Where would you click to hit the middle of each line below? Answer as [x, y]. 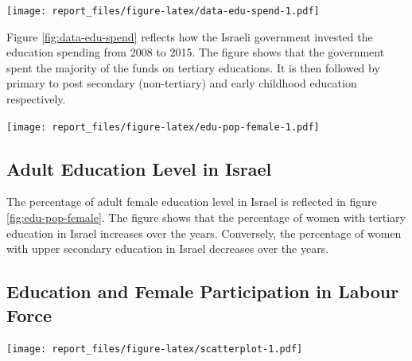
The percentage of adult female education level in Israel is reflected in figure [192, 202]
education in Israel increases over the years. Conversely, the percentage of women [204, 233]
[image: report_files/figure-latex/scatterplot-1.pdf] [155, 349]
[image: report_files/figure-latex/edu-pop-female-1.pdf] [163, 127]
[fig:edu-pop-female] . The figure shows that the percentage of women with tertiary [206, 217]
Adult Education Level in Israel [139, 168]
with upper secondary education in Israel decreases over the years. [168, 248]
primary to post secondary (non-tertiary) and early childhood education [182, 83]
